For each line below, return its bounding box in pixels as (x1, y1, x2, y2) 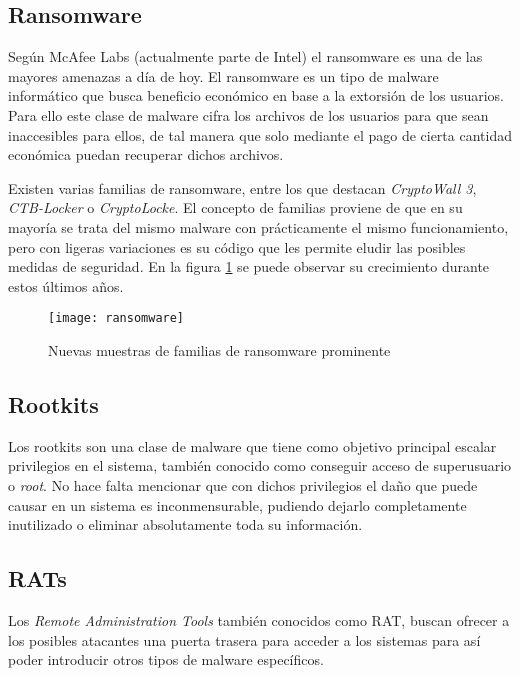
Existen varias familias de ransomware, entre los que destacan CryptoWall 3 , (8, 177, 477, 198)
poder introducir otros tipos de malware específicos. (8, 649, 324, 670)
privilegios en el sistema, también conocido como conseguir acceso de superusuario (8, 455, 512, 476)
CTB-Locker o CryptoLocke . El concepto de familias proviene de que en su (8, 197, 463, 218)
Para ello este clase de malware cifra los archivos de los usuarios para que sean (8, 104, 489, 125)
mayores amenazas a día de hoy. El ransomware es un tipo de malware (8, 65, 439, 86)
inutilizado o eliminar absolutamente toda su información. (8, 514, 363, 535)
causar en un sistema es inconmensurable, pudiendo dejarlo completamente (8, 494, 467, 515)
